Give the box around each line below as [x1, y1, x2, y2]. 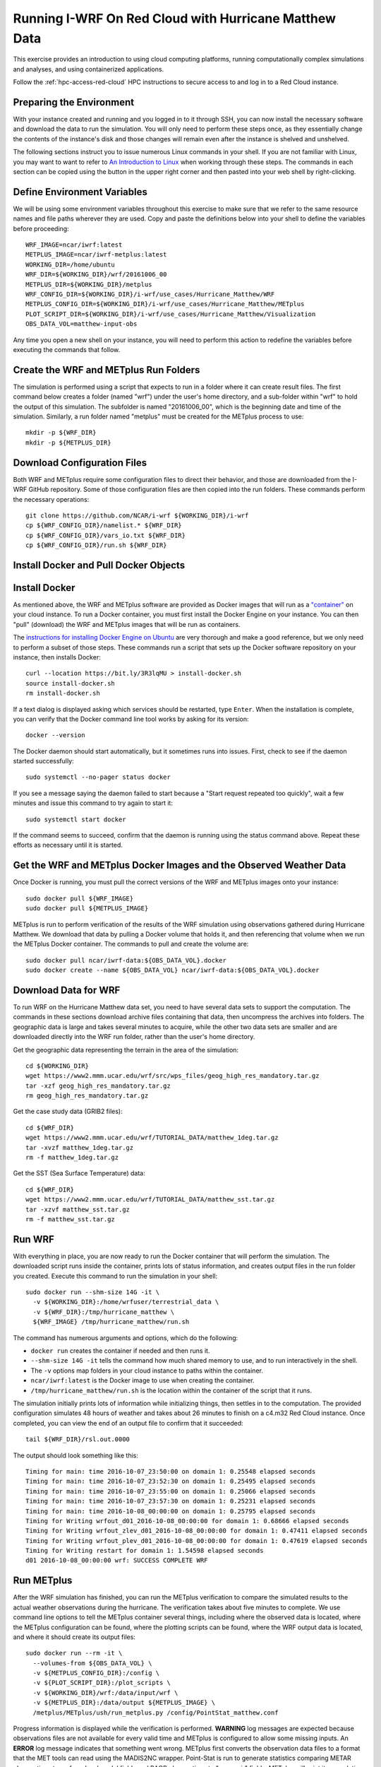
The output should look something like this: [13, 1451, 139, 1460]
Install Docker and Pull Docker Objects [13, 559, 186, 571]
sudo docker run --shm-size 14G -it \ [25, 1288, 160, 1296]
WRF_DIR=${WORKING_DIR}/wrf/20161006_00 [25, 271, 167, 278]
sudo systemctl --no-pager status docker [25, 773, 171, 781]
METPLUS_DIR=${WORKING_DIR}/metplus [25, 280, 152, 288]
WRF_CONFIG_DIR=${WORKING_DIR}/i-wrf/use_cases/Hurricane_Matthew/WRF [25, 290, 275, 298]
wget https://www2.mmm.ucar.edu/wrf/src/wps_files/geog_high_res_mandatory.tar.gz [25, 1072, 320, 1080]
